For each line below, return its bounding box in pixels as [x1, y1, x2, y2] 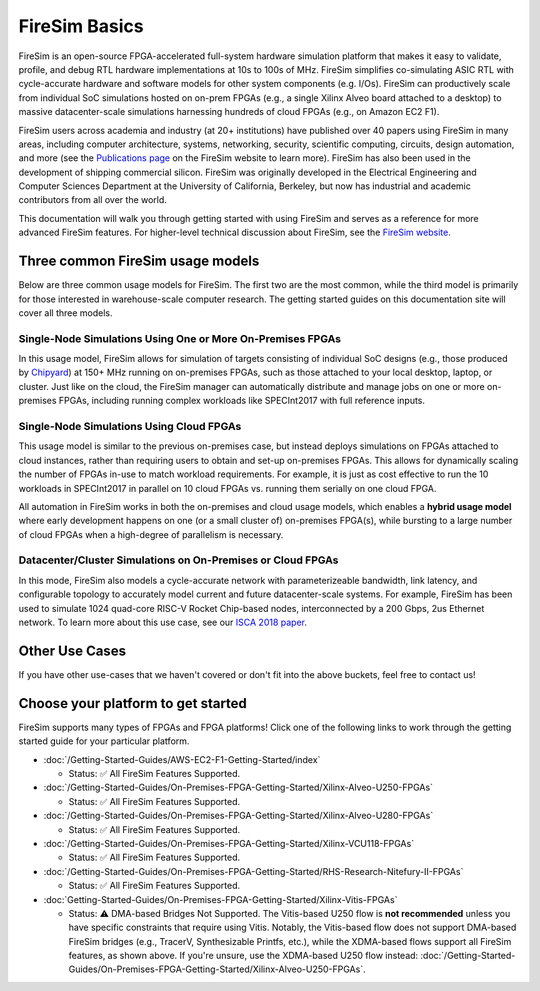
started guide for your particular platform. [18, 735, 190, 747]
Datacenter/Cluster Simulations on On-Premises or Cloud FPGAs [18, 553, 339, 567]
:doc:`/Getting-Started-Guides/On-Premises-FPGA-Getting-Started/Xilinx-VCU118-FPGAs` [43, 837, 415, 849]
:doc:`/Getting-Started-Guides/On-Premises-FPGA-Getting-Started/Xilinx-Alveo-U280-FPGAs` [43, 810, 434, 822]
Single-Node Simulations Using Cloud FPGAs [18, 420, 242, 433]
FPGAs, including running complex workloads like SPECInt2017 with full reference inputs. [58, 395, 425, 407]
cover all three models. [18, 306, 114, 319]
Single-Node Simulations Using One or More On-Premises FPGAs [18, 331, 342, 345]
